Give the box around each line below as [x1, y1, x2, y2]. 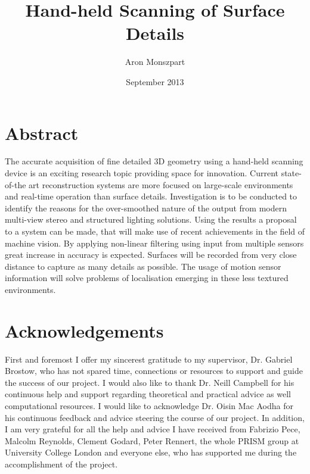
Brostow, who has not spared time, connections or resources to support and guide [5, 364, 303, 377]
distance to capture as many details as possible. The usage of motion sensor [5, 260, 281, 272]
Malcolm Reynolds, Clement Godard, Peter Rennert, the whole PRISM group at [5, 434, 299, 447]
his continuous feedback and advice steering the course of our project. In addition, [5, 411, 305, 423]
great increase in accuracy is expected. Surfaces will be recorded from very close [5, 248, 297, 261]
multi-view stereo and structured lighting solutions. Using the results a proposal [5, 213, 297, 226]
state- [281, 167, 302, 179]
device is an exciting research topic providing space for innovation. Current [5, 167, 278, 179]
